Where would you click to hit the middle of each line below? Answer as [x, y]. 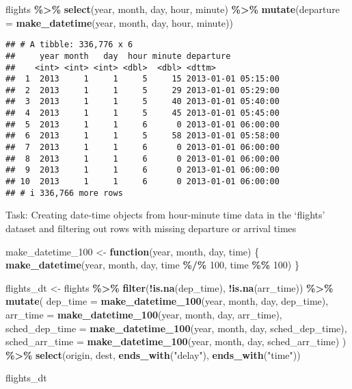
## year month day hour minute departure [118, 56]
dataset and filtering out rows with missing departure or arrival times [151, 228]
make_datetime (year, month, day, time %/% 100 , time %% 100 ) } [152, 265]
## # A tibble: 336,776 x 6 [69, 45]
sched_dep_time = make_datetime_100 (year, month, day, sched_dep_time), [176, 328]
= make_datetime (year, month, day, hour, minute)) [119, 22]
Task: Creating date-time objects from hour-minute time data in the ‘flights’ [165, 215]
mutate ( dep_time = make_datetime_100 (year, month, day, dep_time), [167, 301]
